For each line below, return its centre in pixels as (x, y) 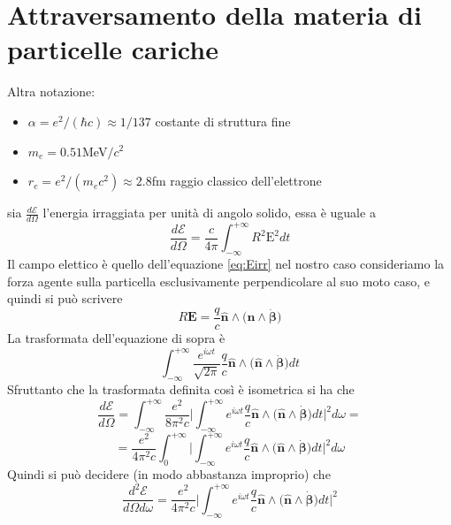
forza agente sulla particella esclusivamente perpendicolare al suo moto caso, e (219, 281)
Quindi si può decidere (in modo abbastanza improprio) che (169, 474)
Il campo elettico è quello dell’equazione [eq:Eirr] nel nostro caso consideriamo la (226, 264)
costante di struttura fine (223, 121)
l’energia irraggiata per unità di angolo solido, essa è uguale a (209, 213)
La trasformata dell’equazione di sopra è (116, 338)
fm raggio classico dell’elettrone (237, 181)
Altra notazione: (51, 91)
